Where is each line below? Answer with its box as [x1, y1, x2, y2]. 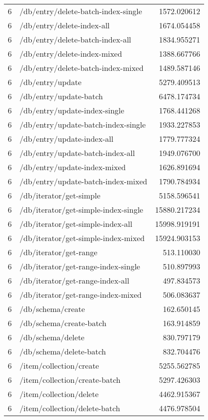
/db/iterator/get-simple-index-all [20, 218, 132, 229]
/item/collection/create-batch [20, 374, 121, 385]
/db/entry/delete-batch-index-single [20, 5, 142, 17]
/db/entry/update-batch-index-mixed [20, 176, 147, 187]
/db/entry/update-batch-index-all [20, 147, 135, 158]
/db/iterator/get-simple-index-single [20, 204, 144, 215]
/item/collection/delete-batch [20, 402, 120, 414]
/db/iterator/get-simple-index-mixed [20, 232, 145, 243]
